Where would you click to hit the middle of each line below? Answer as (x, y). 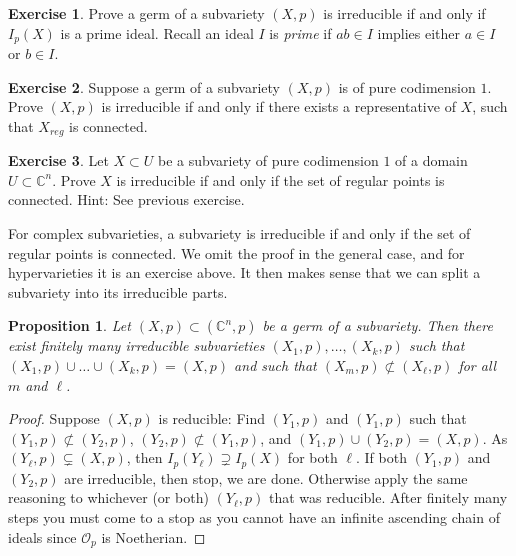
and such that (275, 365)
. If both (381, 457)
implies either (419, 32)
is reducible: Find (211, 418)
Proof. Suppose (54, 418)
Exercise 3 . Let (58, 160)
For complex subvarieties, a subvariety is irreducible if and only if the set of (239, 233)
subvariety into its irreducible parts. (118, 291)
